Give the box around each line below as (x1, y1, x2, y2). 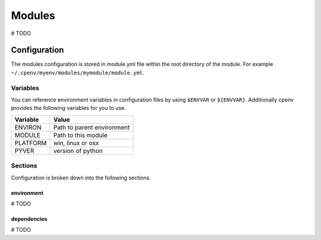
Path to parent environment (53, 123, 130, 131)
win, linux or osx (53, 138, 99, 147)
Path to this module (53, 131, 108, 139)
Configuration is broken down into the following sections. (11, 174, 151, 181)
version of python (53, 146, 103, 154)
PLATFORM (14, 138, 47, 147)
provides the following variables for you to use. (11, 105, 126, 112)
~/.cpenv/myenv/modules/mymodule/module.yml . (11, 69, 145, 76)
